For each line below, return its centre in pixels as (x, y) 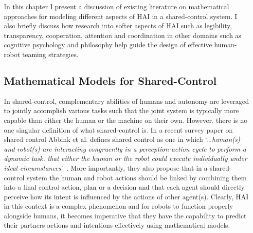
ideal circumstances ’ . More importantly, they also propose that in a (106, 167)
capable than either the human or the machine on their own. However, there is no (126, 120)
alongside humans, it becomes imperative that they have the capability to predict (125, 215)
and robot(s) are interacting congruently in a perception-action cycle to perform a (125, 148)
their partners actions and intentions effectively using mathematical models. (117, 225)
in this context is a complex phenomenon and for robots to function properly (118, 206)
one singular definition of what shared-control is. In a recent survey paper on (118, 129)
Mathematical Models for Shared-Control (110, 80)
